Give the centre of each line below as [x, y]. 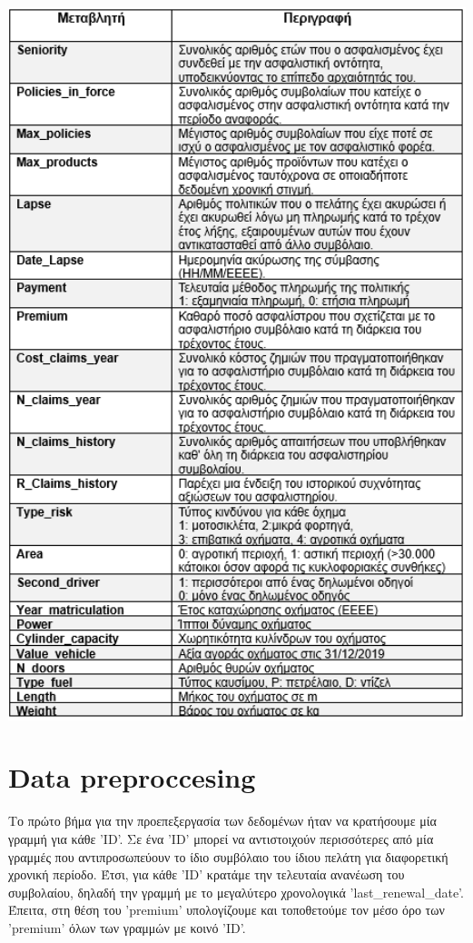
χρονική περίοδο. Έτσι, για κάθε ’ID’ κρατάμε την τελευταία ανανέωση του [207, 874]
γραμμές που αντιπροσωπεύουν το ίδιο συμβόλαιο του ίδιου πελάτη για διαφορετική [228, 856]
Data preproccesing [132, 777]
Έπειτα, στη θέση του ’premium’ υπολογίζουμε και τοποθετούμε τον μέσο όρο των [227, 910]
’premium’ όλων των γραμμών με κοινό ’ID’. [127, 927]
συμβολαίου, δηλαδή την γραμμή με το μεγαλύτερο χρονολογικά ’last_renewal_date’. [236, 892]
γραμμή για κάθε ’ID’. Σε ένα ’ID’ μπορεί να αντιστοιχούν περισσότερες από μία [221, 838]
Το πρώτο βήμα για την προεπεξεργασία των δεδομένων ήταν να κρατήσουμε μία [222, 821]
